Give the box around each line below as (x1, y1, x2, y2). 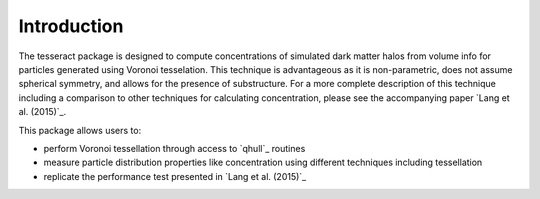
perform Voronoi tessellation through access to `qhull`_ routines (43, 142, 306, 154)
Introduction (18, 15, 124, 37)
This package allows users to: (18, 124, 142, 136)
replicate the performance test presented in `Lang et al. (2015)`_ (43, 170, 307, 182)
